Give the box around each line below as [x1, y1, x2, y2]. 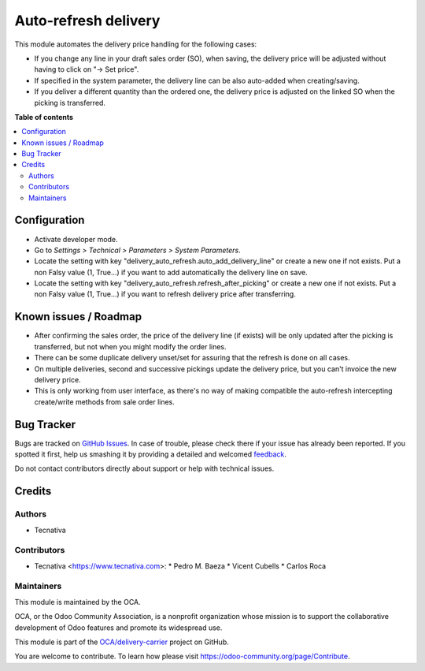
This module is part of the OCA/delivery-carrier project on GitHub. [14, 637, 230, 647]
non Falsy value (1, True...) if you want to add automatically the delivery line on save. [34, 267, 308, 277]
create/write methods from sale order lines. [34, 397, 175, 406]
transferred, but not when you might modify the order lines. [34, 341, 227, 351]
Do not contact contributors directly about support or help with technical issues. [14, 464, 275, 473]
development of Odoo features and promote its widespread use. [14, 623, 223, 632]
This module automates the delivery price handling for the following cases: [14, 39, 257, 49]
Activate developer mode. [34, 234, 118, 244]
